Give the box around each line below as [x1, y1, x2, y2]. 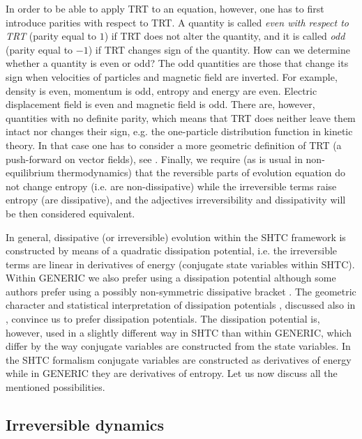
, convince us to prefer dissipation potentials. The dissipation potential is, [6, 311, 320, 326]
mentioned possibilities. [6, 380, 105, 394]
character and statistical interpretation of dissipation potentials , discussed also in [6, 298, 356, 312]
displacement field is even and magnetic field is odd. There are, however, [6, 97, 315, 111]
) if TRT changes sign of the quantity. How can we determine [88, 42, 350, 56]
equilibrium [6, 165, 54, 180]
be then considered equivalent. [6, 206, 135, 220]
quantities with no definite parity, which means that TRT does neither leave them [6, 110, 356, 125]
